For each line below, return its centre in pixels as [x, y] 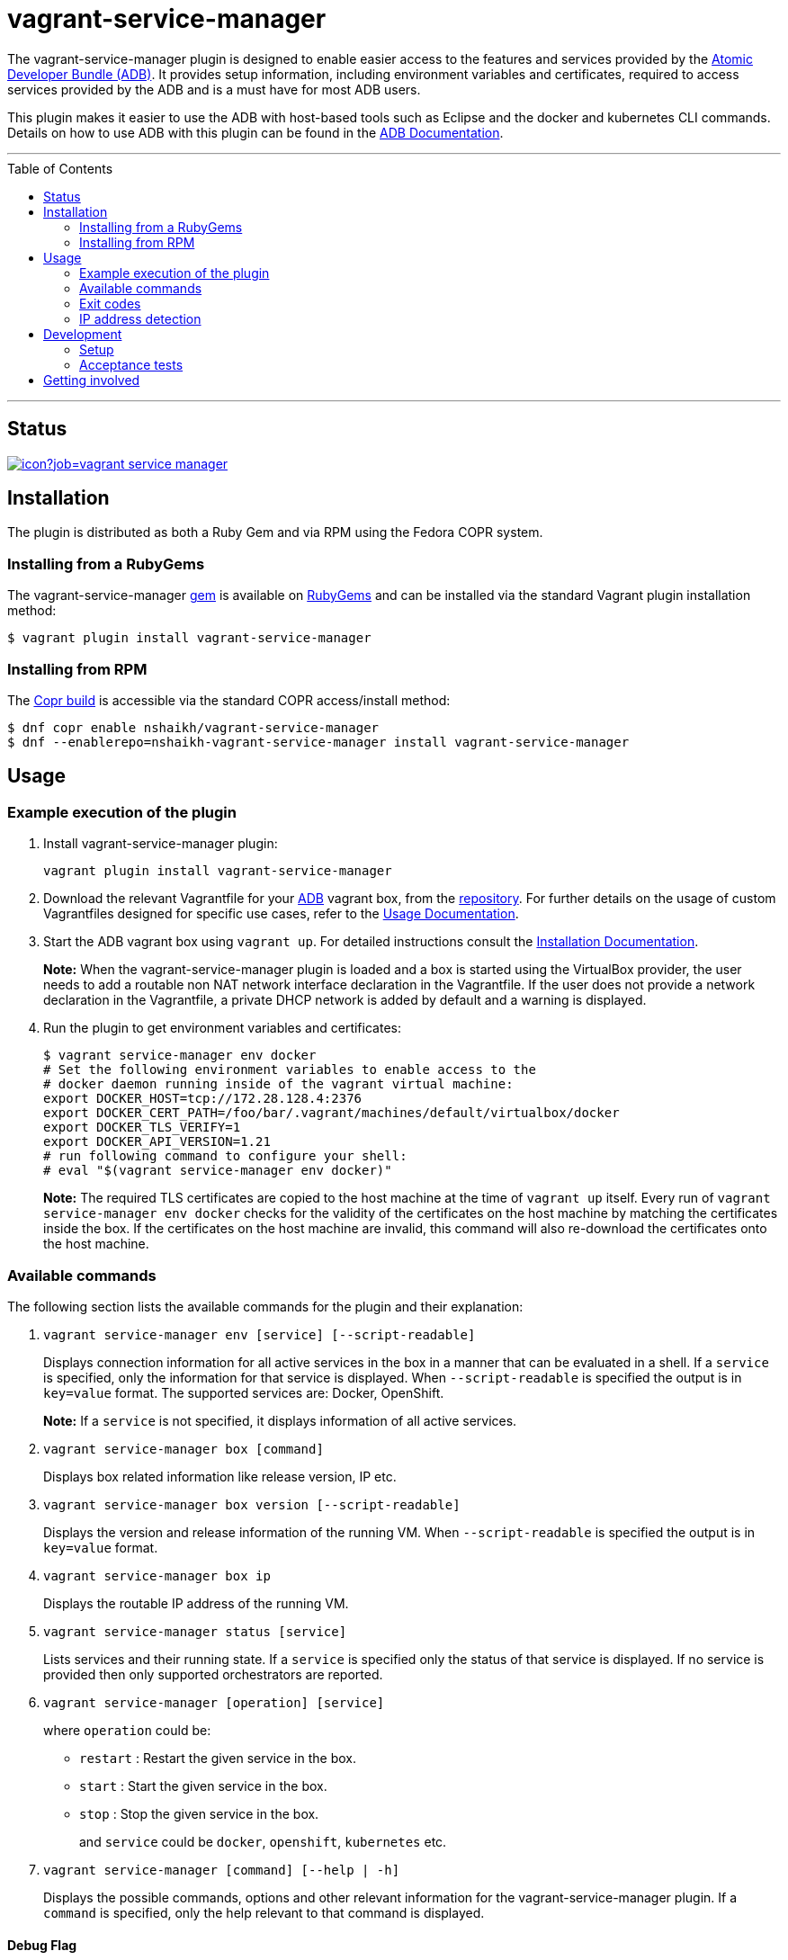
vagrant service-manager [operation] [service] [214, 1702]
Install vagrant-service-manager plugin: [161, 844]
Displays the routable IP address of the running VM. [196, 1603]
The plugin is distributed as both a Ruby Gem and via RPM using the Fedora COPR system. [275, 533]
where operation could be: [127, 1730]
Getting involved [92, 380]
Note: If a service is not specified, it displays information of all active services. [280, 1420]
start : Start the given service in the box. [203, 1785]
